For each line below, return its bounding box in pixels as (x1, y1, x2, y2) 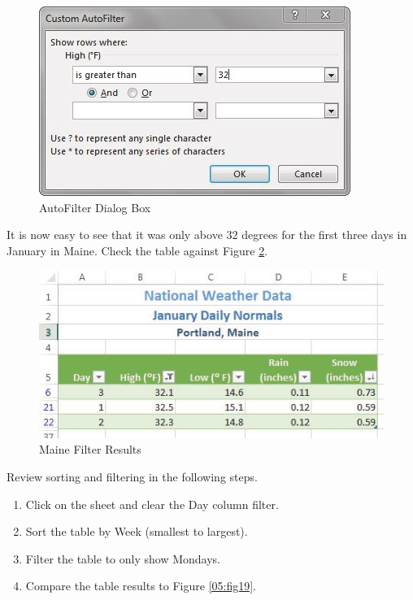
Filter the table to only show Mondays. (25, 550, 220, 567)
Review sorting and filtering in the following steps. (7, 468, 258, 485)
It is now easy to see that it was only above (7, 226, 223, 243)
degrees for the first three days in (241, 226, 407, 243)
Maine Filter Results (39, 441, 141, 458)
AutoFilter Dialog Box (39, 198, 151, 215)
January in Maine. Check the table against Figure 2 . (7, 241, 268, 259)
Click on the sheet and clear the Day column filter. (25, 495, 279, 512)
